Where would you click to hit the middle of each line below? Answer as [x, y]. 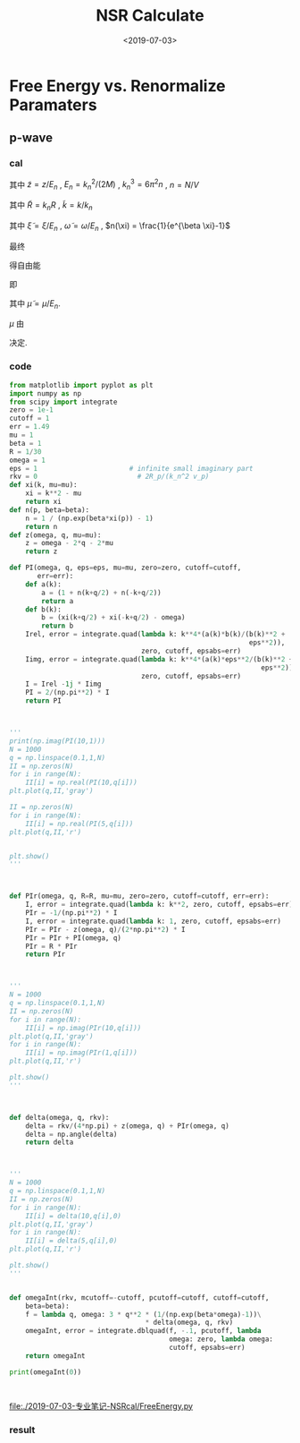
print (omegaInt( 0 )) [46, 1372]
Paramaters [53, 105]
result [22, 1430]
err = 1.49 [29, 427]
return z [42, 551]
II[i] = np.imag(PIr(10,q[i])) [83, 1028]
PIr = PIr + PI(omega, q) [74, 938]
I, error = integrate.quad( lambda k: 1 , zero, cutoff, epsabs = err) [153, 921]
